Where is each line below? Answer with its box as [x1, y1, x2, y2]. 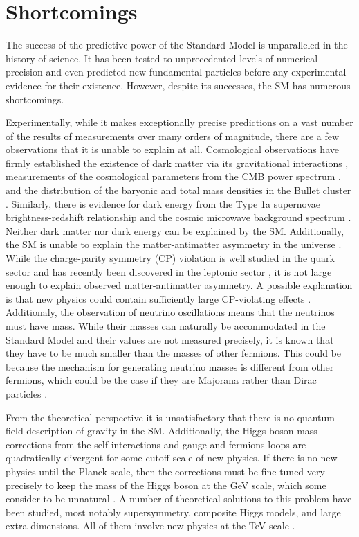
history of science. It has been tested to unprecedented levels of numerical [6, 51, 318, 65]
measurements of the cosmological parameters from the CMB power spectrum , [6, 169, 341, 184]
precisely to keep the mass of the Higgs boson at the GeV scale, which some [6, 477, 326, 492]
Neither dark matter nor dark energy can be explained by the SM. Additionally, [6, 223, 344, 238]
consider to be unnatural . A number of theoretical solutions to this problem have [6, 491, 352, 506]
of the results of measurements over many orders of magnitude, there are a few [6, 128, 340, 143]
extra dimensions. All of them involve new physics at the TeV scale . [6, 518, 295, 533]
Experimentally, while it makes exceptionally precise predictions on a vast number [6, 115, 353, 130]
